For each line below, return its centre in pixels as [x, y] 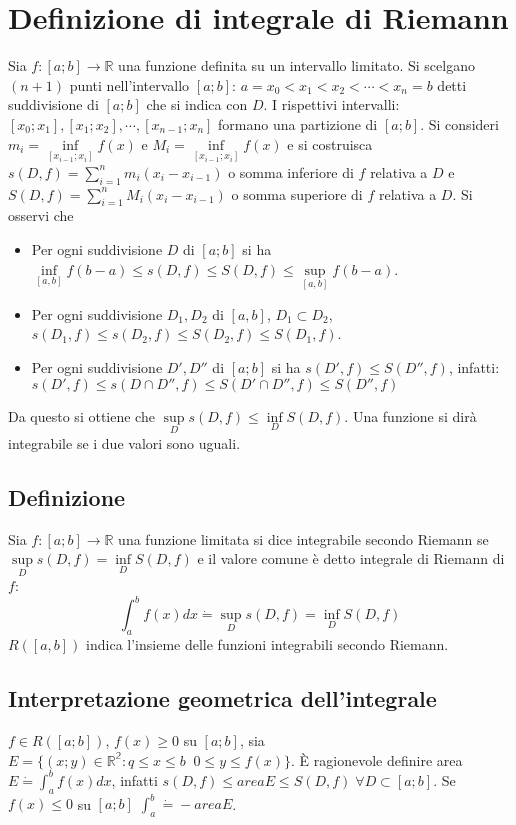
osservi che [41, 215]
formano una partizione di [298, 123]
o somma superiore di [297, 193]
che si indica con [197, 104]
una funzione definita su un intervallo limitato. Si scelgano [296, 65]
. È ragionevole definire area [377, 759]
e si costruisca [330, 143]
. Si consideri [459, 123]
